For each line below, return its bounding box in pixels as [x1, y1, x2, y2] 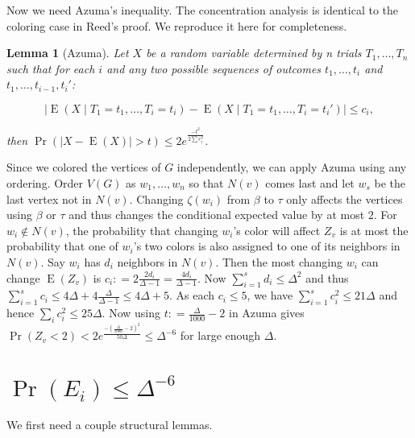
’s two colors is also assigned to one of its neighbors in [133, 238, 400, 254]
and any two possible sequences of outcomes [106, 60, 322, 76]
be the [374, 175, 406, 192]
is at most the [339, 221, 409, 238]
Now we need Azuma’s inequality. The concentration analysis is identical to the [6, 2, 399, 18]
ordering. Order [6, 175, 84, 192]
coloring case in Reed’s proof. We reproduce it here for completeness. [6, 17, 347, 34]
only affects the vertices [286, 190, 403, 207]
